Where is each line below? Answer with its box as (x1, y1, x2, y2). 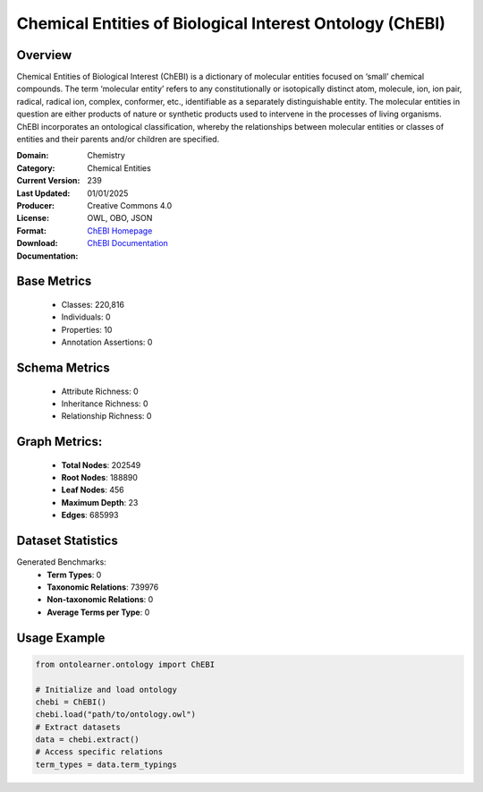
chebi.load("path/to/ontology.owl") (35, 710, 197, 720)
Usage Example (16, 630, 106, 645)
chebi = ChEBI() (35, 696, 107, 707)
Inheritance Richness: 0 (61, 398, 148, 409)
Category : (16, 162, 55, 174)
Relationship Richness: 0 (61, 411, 152, 422)
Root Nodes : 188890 (61, 473, 139, 483)
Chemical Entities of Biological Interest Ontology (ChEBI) (16, 13, 446, 33)
